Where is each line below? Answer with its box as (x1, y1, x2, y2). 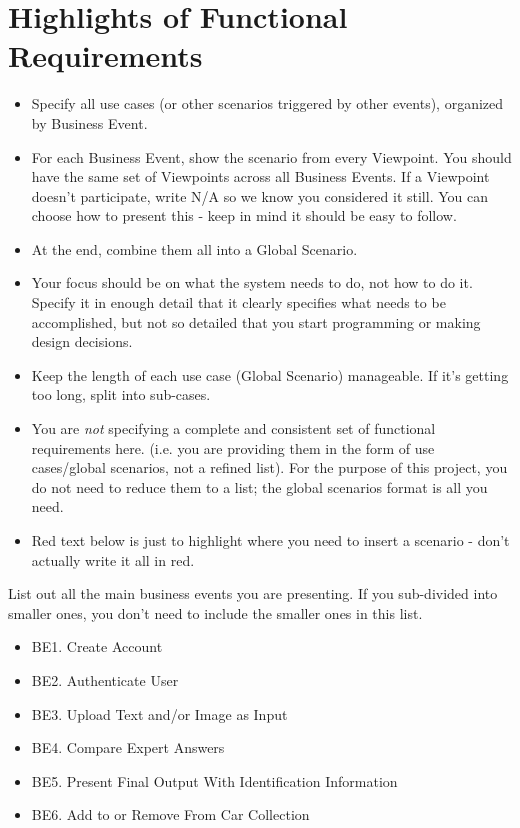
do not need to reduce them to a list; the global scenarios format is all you (31, 476, 488, 497)
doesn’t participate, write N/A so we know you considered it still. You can (31, 185, 488, 206)
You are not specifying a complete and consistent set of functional (31, 418, 436, 439)
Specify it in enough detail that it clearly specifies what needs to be (31, 292, 446, 313)
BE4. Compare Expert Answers (31, 737, 225, 758)
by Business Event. (31, 112, 148, 133)
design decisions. (31, 331, 133, 352)
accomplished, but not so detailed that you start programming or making (31, 311, 481, 332)
